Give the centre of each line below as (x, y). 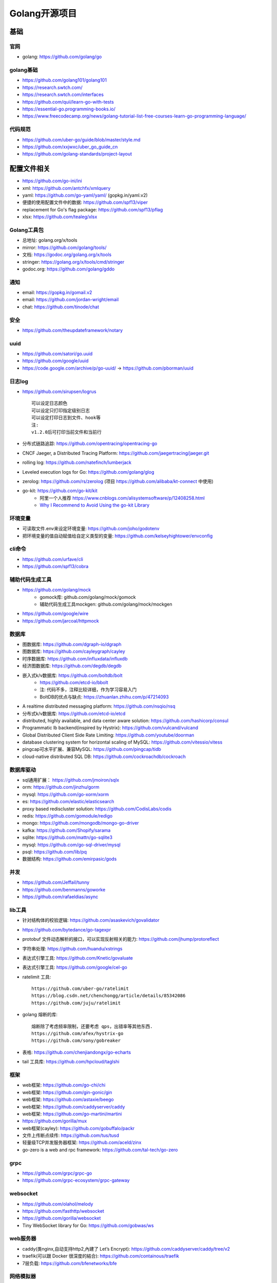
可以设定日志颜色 (50, 403)
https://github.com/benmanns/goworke (64, 889)
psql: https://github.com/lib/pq (55, 851)
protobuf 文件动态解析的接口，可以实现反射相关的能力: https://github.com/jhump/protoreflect (121, 939)
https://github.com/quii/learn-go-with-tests (68, 102)
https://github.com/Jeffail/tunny (56, 882)
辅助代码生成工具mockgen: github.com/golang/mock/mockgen (106, 604)
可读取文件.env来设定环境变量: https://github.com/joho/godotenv (91, 529)
